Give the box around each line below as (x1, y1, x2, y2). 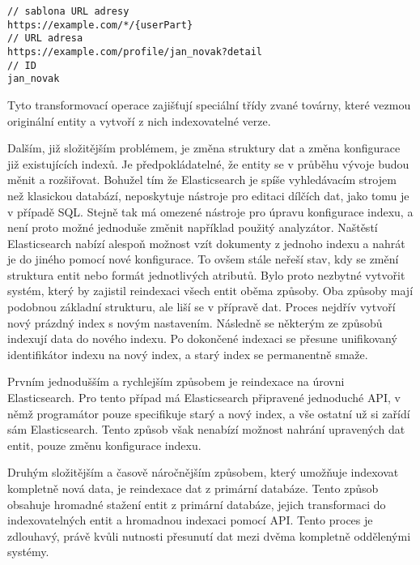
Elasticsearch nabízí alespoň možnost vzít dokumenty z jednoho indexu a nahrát (7, 234, 405, 251)
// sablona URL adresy (7, 6, 129, 17)
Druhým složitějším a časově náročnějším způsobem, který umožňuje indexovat (7, 464, 399, 481)
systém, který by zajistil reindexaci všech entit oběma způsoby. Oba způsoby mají (7, 282, 414, 299)
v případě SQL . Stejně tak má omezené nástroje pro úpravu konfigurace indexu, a (7, 203, 414, 220)
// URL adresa (7, 32, 83, 45)
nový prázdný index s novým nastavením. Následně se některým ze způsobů (7, 314, 383, 331)
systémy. (7, 543, 49, 560)
